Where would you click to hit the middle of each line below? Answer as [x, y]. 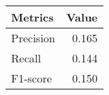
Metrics [33, 17]
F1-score [32, 78]
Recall [26, 58]
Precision [33, 38]
